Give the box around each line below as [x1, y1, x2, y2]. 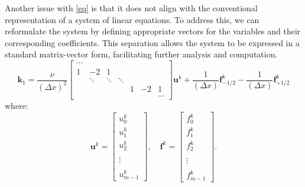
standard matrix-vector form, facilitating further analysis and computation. [5, 48, 278, 60]
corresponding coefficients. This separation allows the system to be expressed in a [5, 36, 300, 49]
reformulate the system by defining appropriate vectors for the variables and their [5, 25, 301, 37]
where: [5, 99, 28, 112]
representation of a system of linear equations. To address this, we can [5, 13, 259, 25]
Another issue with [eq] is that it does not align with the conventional [5, 2, 258, 14]
